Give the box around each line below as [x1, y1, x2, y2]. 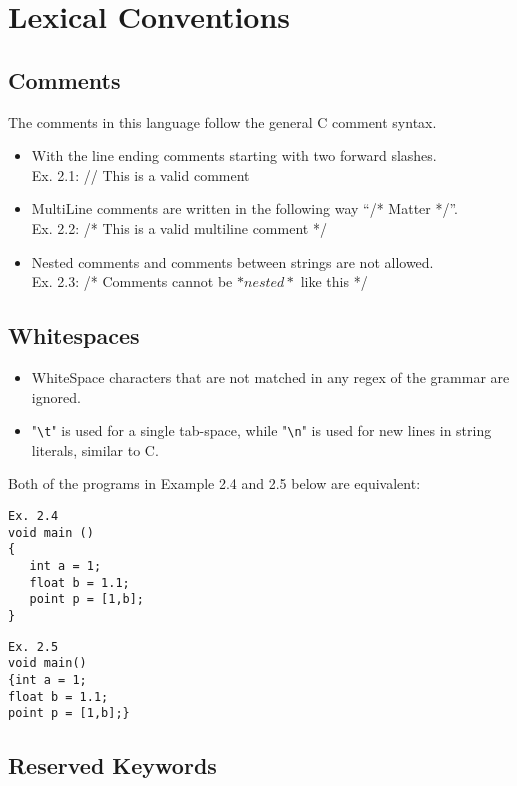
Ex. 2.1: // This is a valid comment [31, 164, 250, 185]
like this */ [300, 271, 368, 292]
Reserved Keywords [8, 750, 217, 781]
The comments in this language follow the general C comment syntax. [8, 111, 437, 132]
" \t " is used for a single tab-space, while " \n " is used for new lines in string [31, 420, 492, 441]
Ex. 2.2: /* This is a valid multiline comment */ [31, 217, 327, 238]
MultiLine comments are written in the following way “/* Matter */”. [31, 198, 458, 219]
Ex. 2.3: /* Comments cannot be [31, 271, 233, 292]
